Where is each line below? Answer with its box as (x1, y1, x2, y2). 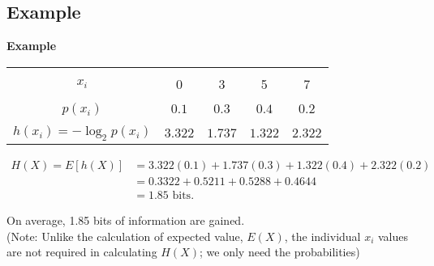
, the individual (284, 227, 361, 244)
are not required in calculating (6, 243, 157, 260)
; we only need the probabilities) (200, 243, 360, 260)
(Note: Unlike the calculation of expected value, (6, 227, 243, 244)
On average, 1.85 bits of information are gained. (6, 212, 245, 229)
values (378, 227, 409, 244)
